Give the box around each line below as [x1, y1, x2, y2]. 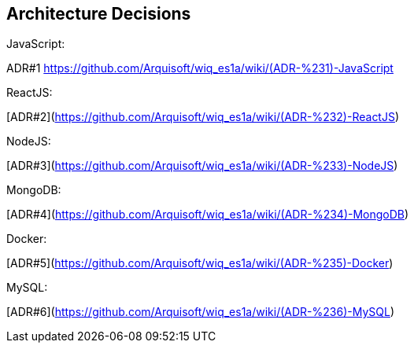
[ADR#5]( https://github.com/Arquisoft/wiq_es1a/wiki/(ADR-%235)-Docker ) [6, 256, 394, 270]
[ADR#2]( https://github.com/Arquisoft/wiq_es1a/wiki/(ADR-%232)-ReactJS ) [6, 110, 400, 124]
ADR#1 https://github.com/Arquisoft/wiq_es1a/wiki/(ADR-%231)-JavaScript [6, 61, 394, 75]
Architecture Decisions [6, 4, 191, 24]
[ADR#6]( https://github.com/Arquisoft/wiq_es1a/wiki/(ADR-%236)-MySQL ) [6, 305, 394, 319]
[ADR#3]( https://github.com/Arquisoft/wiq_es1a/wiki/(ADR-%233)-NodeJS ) [6, 159, 398, 173]
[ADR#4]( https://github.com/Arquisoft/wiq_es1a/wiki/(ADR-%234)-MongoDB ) [6, 208, 409, 222]
